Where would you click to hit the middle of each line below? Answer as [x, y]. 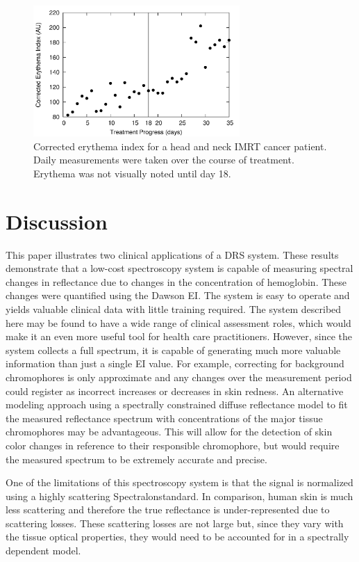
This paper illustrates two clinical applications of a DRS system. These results [172, 254]
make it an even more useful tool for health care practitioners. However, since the [179, 336]
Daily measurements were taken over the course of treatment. [164, 160]
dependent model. [43, 551]
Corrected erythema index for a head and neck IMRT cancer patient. [180, 146]
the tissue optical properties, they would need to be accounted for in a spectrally [177, 537]
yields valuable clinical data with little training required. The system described [174, 308]
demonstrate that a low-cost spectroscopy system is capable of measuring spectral [179, 268]
